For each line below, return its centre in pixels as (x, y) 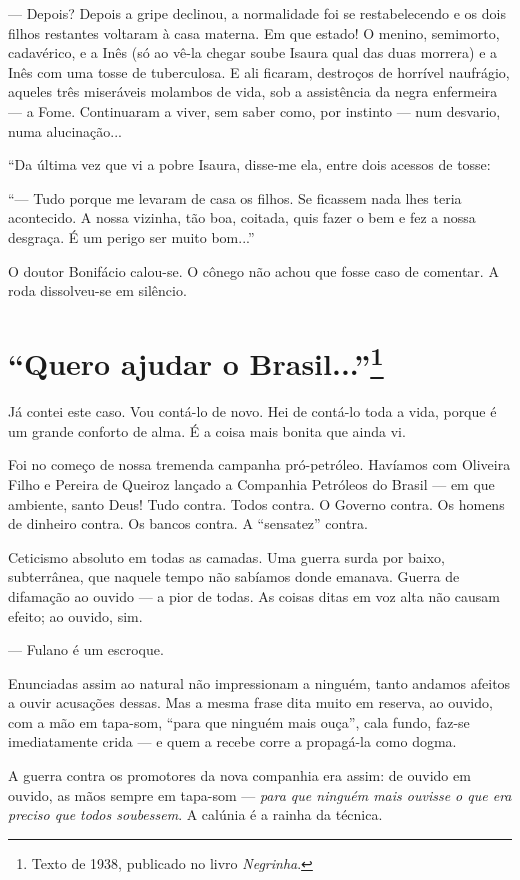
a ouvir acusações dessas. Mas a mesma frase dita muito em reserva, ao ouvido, (250, 702)
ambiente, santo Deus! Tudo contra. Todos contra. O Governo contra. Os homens (256, 503)
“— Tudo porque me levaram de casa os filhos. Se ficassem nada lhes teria (235, 197)
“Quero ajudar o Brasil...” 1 (196, 361)
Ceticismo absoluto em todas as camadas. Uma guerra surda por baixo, (226, 556)
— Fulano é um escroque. (86, 649)
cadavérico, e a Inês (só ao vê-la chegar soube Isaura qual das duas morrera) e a (253, 52)
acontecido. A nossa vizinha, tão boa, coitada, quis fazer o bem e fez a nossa (242, 217)
